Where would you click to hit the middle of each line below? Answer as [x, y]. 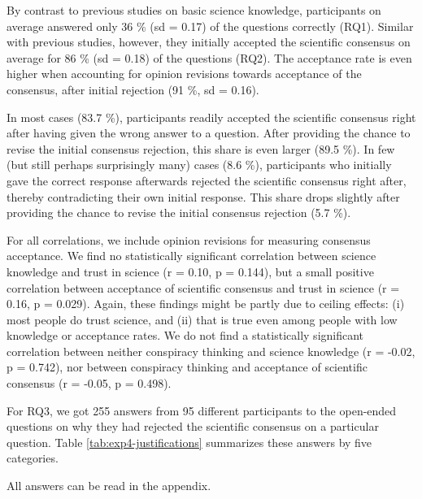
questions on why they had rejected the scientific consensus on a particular [193, 426]
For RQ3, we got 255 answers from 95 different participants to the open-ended [202, 410]
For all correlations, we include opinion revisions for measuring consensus [189, 239]
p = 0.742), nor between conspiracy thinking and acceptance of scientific [187, 367]
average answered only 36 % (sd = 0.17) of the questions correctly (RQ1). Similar [210, 26]
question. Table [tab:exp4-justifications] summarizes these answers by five [189, 442]
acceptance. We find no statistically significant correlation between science [191, 256]
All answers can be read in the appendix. [109, 486]
